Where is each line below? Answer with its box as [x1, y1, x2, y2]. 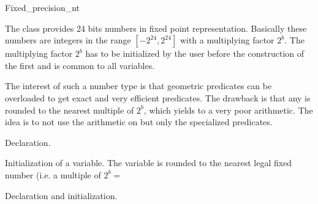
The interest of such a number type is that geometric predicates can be [5, 79, 272, 92]
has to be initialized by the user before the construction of [85, 47, 305, 60]
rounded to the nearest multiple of [5, 103, 134, 116]
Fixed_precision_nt [5, 1, 80, 13]
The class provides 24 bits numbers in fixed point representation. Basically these [5, 21, 307, 34]
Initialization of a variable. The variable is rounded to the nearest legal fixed [5, 156, 292, 169]
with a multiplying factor [180, 34, 274, 46]
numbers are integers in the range [5, 34, 131, 46]
